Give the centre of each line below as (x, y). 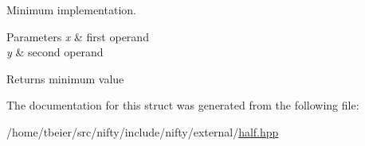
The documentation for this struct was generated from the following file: (183, 105)
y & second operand (55, 52)
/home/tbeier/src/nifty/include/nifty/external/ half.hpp (143, 131)
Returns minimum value (65, 78)
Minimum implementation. (71, 10)
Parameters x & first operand (78, 36)
